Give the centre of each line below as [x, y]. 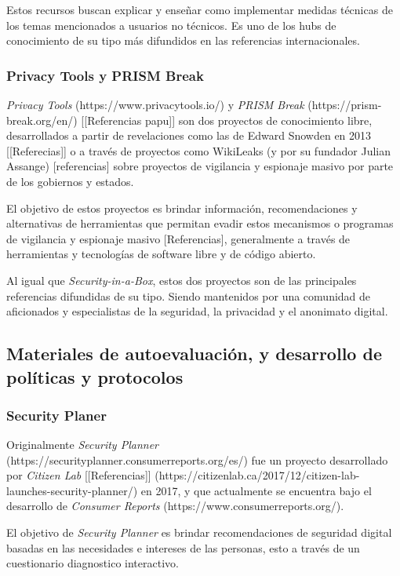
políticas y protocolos [95, 376]
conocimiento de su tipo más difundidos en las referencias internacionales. [183, 40]
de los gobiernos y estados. [70, 181]
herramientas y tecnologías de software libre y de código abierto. [161, 254]
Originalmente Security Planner [82, 445]
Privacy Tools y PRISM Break [105, 75]
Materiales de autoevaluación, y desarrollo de [194, 354]
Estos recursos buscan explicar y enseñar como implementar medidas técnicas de [200, 9]
